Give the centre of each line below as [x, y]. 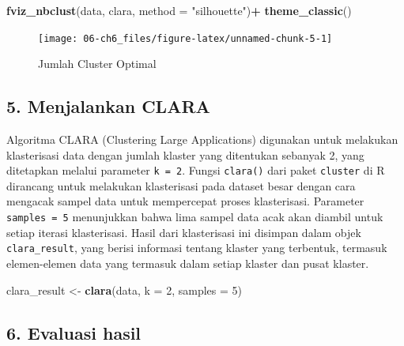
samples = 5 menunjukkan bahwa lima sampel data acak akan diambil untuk [195, 217]
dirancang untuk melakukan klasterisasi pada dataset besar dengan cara [181, 185]
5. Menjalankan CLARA [108, 106]
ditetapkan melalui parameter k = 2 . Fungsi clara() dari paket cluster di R [196, 170]
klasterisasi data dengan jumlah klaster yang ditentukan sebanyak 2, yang [185, 154]
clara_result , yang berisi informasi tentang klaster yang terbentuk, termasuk [197, 248]
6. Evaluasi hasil [74, 332]
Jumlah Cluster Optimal [97, 64]
